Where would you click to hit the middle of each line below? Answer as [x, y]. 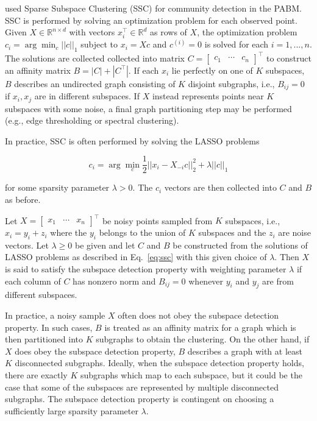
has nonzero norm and [114, 281]
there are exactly [36, 375]
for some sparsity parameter [57, 187]
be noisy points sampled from [157, 220]
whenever [206, 281]
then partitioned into [44, 339]
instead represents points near [208, 96]
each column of [33, 281]
